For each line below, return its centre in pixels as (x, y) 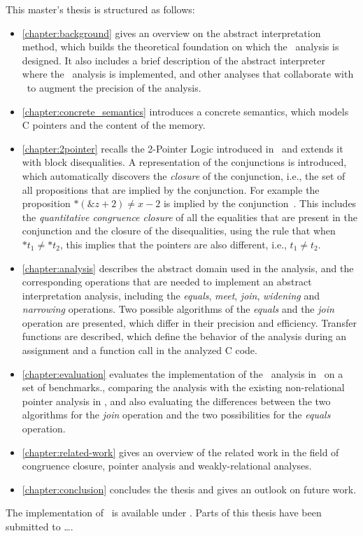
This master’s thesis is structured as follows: (100, 9)
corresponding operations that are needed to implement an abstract (167, 282)
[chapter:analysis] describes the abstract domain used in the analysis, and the (188, 268)
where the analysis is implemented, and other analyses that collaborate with (188, 74)
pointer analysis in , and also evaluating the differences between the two (176, 401)
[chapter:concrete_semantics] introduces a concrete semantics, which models (185, 111)
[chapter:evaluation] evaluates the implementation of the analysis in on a (183, 373)
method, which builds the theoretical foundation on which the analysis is (180, 47)
